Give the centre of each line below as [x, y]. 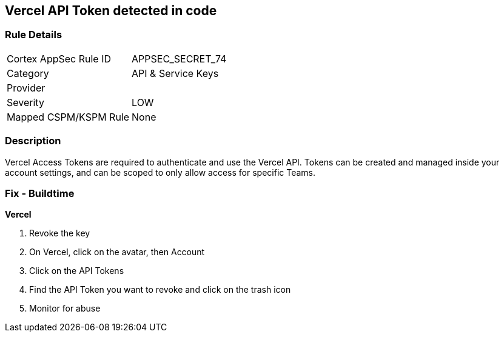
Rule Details [34, 35]
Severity [25, 102]
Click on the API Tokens [77, 271]
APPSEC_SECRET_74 [179, 58]
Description [33, 141]
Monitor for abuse [65, 309]
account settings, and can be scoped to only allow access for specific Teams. [160, 172]
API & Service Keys [175, 73]
